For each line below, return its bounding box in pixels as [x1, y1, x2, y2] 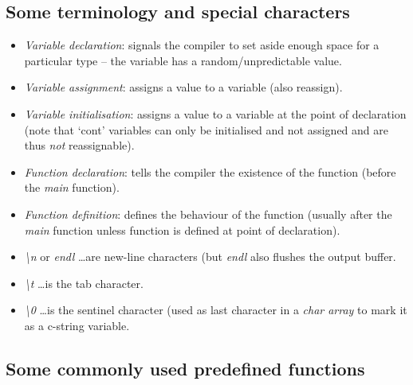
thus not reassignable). [24, 137, 135, 154]
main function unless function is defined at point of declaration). [24, 221, 340, 238]
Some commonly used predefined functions [6, 356, 365, 380]
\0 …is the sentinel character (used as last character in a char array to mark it [24, 301, 407, 318]
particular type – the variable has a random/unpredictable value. [24, 52, 342, 68]
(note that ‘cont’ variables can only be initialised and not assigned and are [24, 121, 388, 138]
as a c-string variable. [24, 317, 130, 333]
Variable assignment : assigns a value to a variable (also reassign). [24, 79, 343, 95]
